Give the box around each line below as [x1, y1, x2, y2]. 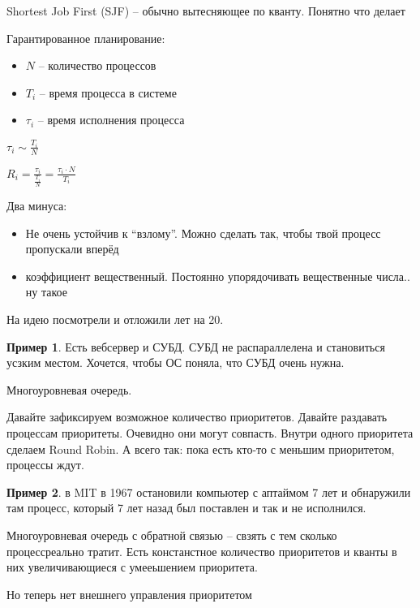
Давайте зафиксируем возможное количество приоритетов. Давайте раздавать [6, 408, 388, 425]
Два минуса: [6, 197, 67, 213]
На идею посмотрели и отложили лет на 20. [6, 310, 224, 327]
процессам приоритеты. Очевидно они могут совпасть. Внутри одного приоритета [6, 424, 414, 441]
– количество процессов [38, 57, 156, 74]
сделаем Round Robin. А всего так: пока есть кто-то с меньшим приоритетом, [6, 440, 395, 457]
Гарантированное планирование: [6, 29, 165, 46]
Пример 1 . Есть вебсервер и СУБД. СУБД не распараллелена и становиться [6, 338, 385, 355]
